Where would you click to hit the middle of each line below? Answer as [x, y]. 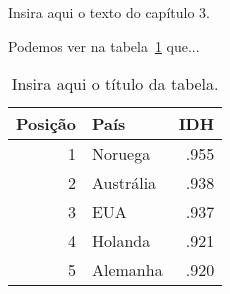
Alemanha [127, 270]
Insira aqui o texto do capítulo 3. [109, 12]
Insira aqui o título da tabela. [115, 84]
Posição [46, 124]
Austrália [124, 183]
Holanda [121, 241]
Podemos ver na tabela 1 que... [104, 45]
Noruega [121, 154]
